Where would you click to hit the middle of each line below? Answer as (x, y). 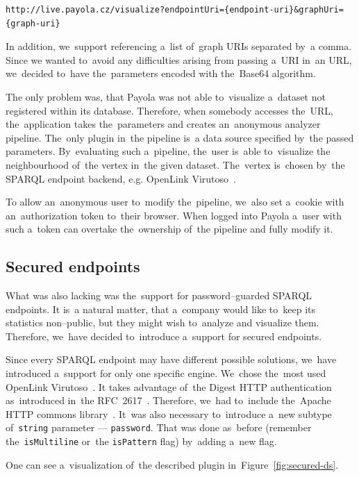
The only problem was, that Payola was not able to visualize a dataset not (166, 96)
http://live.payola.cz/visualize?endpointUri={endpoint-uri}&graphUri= (175, 10)
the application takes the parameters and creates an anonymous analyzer (163, 124)
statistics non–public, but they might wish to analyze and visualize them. (162, 323)
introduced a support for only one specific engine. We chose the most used (166, 373)
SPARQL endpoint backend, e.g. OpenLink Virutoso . (121, 178)
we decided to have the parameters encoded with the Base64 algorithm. (161, 73)
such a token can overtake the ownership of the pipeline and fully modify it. (169, 229)
